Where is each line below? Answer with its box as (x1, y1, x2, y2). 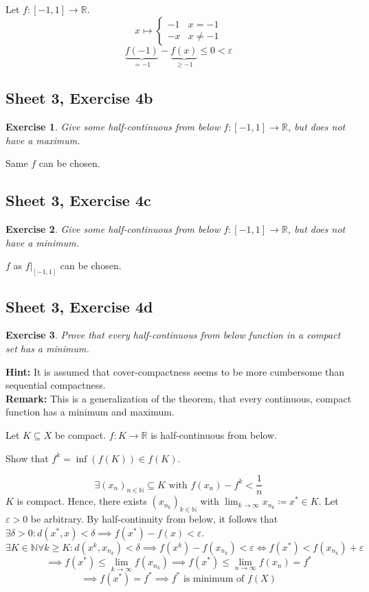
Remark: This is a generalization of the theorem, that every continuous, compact (5, 391, 352, 405)
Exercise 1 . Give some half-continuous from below (5, 119, 221, 134)
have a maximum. (5, 133, 80, 147)
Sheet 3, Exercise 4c (5, 190, 151, 211)
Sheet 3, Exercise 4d (5, 295, 153, 317)
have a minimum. (5, 235, 80, 249)
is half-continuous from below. (150, 428, 277, 442)
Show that (5, 451, 49, 465)
